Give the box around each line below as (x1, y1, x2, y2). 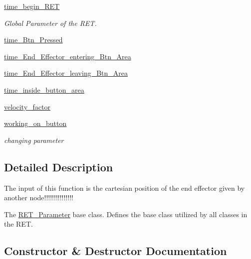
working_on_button (4, 118, 67, 129)
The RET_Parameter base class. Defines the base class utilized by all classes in (4, 209, 248, 219)
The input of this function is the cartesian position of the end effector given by (4, 182, 245, 193)
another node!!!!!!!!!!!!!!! (4, 192, 73, 203)
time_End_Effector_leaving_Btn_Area (4, 68, 128, 78)
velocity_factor (4, 101, 50, 112)
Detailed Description (4, 159, 113, 174)
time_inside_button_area (4, 84, 84, 95)
